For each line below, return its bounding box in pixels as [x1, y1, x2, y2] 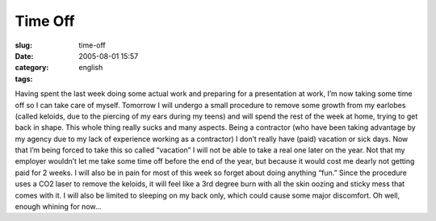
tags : [15, 73, 33, 84]
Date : [15, 51, 34, 60]
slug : [15, 40, 32, 50]
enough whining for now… [15, 202, 102, 211]
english [78, 63, 103, 73]
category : [15, 63, 49, 73]
